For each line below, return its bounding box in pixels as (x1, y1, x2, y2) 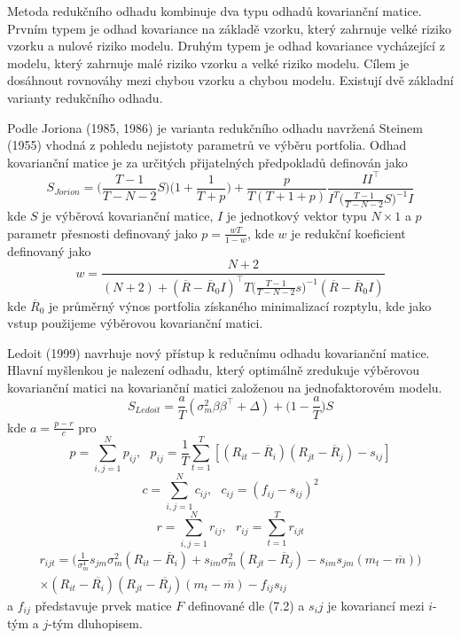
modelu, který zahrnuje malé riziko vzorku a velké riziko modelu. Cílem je (7, 53, 410, 72)
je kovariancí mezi (327, 595, 425, 614)
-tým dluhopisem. (48, 614, 143, 633)
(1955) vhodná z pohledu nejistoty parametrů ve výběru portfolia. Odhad (7, 136, 407, 154)
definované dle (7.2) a (187, 595, 305, 614)
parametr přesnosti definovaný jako (7, 223, 198, 242)
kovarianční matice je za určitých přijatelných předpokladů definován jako (7, 152, 408, 171)
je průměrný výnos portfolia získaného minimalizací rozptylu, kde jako (49, 296, 432, 315)
